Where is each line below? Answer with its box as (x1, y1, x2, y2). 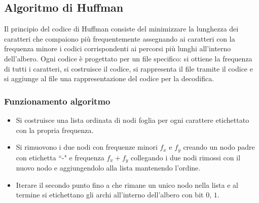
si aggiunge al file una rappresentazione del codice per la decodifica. (4, 73, 214, 84)
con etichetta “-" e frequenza (16, 152, 104, 162)
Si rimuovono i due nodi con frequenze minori (16, 142, 158, 152)
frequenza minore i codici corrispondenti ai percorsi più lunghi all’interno (4, 43, 231, 54)
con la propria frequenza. (16, 124, 94, 135)
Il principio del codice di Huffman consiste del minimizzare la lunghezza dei (4, 23, 239, 34)
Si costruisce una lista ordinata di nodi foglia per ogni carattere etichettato (16, 114, 249, 125)
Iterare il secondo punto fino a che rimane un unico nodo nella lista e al (16, 179, 238, 190)
